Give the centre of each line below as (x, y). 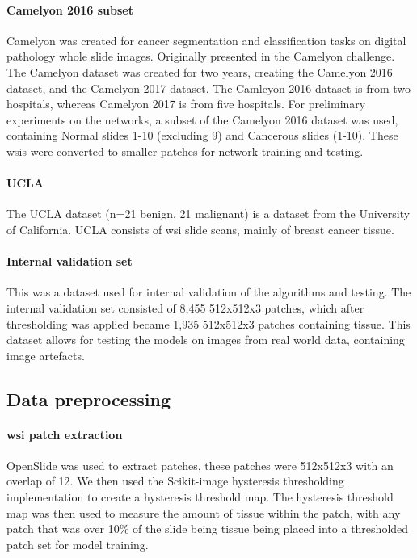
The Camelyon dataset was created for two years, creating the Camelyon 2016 (200, 71)
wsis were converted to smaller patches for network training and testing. (185, 151)
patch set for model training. (78, 544)
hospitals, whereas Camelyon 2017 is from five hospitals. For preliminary (186, 104)
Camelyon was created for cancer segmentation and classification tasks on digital (206, 40)
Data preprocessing (89, 399)
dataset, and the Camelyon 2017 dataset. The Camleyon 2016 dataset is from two (209, 88)
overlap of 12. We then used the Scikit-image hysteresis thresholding (175, 481)
